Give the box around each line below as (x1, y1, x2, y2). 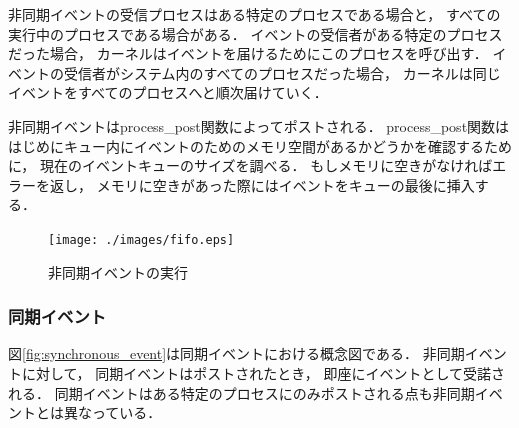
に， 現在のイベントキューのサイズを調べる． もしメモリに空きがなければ (8, 155, 493, 176)
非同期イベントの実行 (48, 261, 188, 282)
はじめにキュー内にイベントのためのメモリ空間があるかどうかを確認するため (8, 135, 512, 156)
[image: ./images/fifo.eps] (48, 232, 235, 247)
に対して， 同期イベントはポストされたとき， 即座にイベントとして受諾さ (21, 363, 506, 383)
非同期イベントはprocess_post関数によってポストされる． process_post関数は (8, 115, 510, 136)
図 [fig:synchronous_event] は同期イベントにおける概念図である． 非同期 (8, 343, 465, 364)
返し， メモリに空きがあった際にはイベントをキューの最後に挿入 (49, 174, 475, 195)
